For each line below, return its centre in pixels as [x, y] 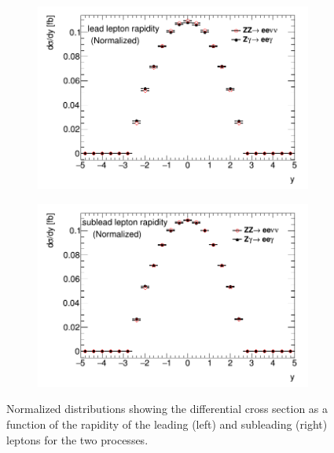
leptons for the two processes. [77, 439]
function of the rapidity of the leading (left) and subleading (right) [167, 424]
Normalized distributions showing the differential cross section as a [167, 409]
